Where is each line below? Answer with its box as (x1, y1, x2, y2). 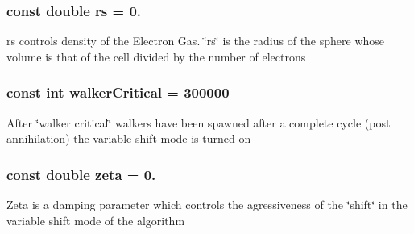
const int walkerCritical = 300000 (6, 82, 230, 102)
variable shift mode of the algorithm (6, 211, 185, 228)
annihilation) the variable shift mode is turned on (6, 130, 251, 147)
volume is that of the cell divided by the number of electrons (6, 48, 306, 65)
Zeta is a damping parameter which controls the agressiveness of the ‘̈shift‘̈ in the (6, 196, 408, 213)
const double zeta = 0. (6, 164, 156, 184)
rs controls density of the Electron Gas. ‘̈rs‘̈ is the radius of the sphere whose (6, 32, 385, 49)
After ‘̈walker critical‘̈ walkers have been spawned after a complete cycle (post (6, 114, 391, 131)
